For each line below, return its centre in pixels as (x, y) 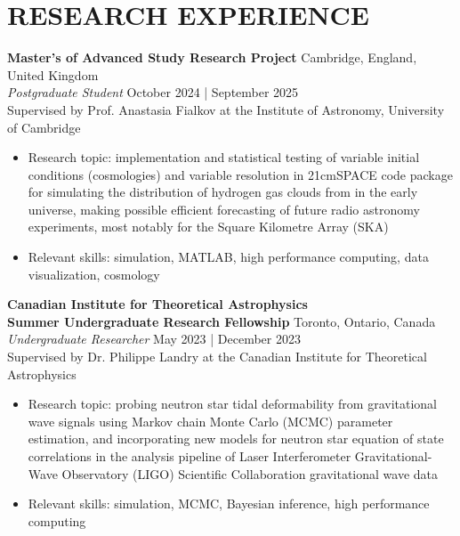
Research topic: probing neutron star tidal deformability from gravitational (232, 404)
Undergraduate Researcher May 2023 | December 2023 (154, 339)
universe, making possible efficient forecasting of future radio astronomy (224, 209)
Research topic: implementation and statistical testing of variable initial (224, 157)
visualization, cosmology (94, 274)
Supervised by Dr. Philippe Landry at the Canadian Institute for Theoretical (217, 357)
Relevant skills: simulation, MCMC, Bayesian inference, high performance (229, 504)
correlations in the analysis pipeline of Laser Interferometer (190, 456)
